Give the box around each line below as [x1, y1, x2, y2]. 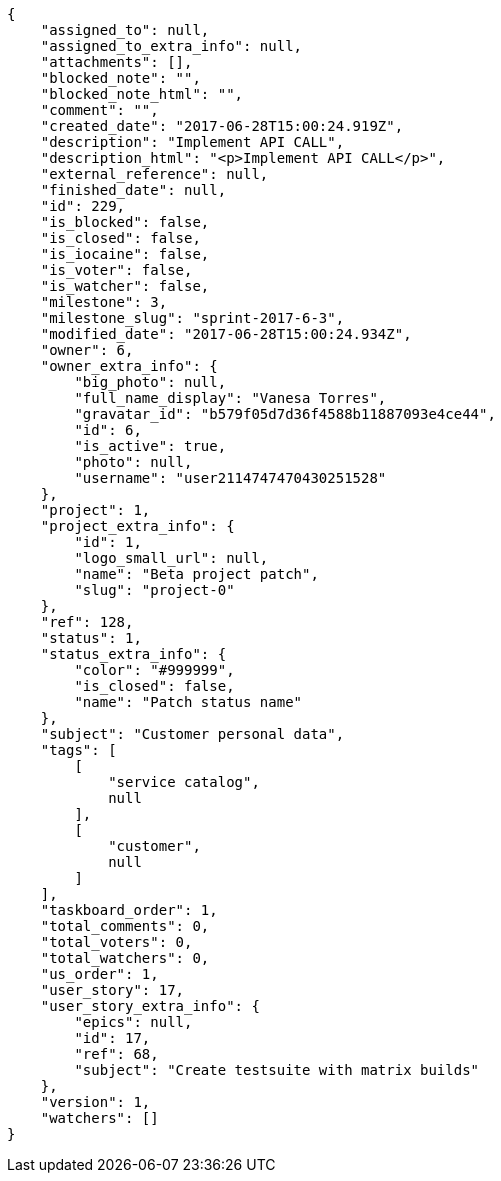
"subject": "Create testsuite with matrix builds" [74, 1062, 480, 1078]
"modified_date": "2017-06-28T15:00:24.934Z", [40, 326, 412, 342]
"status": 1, [40, 630, 142, 646]
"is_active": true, [74, 438, 227, 454]
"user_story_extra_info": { [40, 998, 260, 1014]
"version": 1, [40, 1094, 151, 1110]
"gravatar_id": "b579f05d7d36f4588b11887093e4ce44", [74, 406, 496, 422]
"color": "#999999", [74, 662, 235, 678]
